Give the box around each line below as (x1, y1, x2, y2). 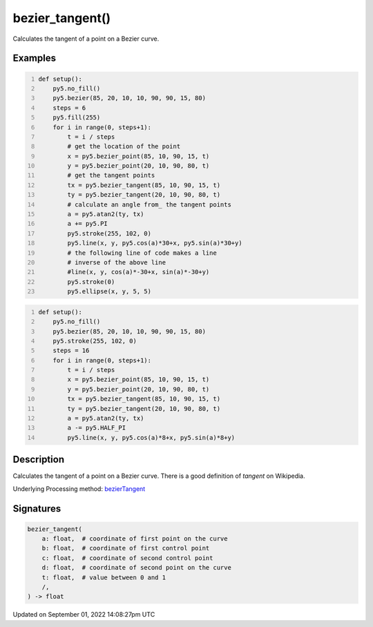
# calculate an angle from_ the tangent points (67, 200, 231, 209)
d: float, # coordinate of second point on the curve (41, 563, 231, 572)
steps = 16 (52, 347, 90, 355)
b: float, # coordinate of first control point (41, 544, 210, 552)
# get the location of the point (67, 142, 181, 151)
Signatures (12, 503, 61, 514)
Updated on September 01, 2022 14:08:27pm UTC (12, 610, 155, 619)
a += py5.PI (67, 220, 108, 228)
